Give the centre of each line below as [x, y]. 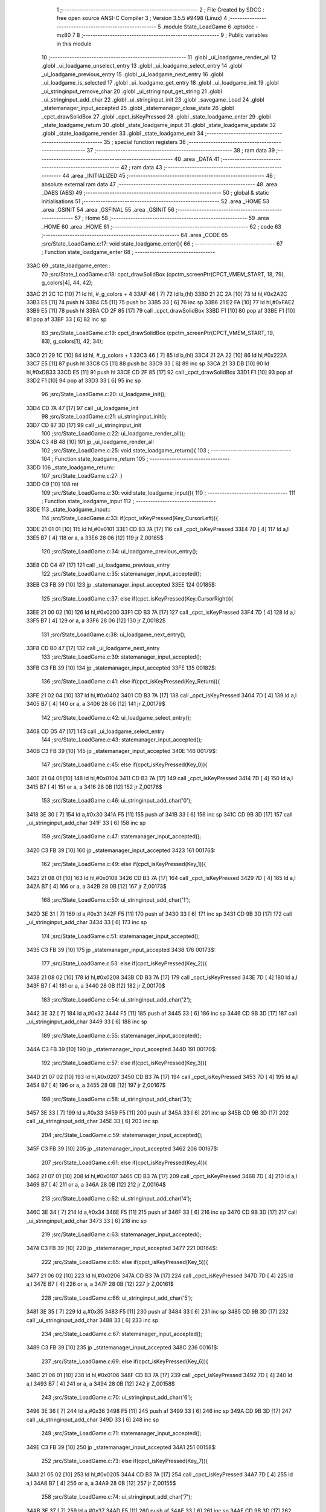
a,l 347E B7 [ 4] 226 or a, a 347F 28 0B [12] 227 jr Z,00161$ [100, 1284]
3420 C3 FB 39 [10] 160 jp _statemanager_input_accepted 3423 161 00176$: [121, 850]
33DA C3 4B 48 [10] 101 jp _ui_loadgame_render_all [90, 442]
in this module [74, 44]
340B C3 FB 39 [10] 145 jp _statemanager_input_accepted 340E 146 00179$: [122, 751]
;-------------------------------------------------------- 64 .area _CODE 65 [135, 235]
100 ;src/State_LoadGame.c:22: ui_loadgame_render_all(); [113, 433]
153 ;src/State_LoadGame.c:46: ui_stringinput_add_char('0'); [117, 801]
